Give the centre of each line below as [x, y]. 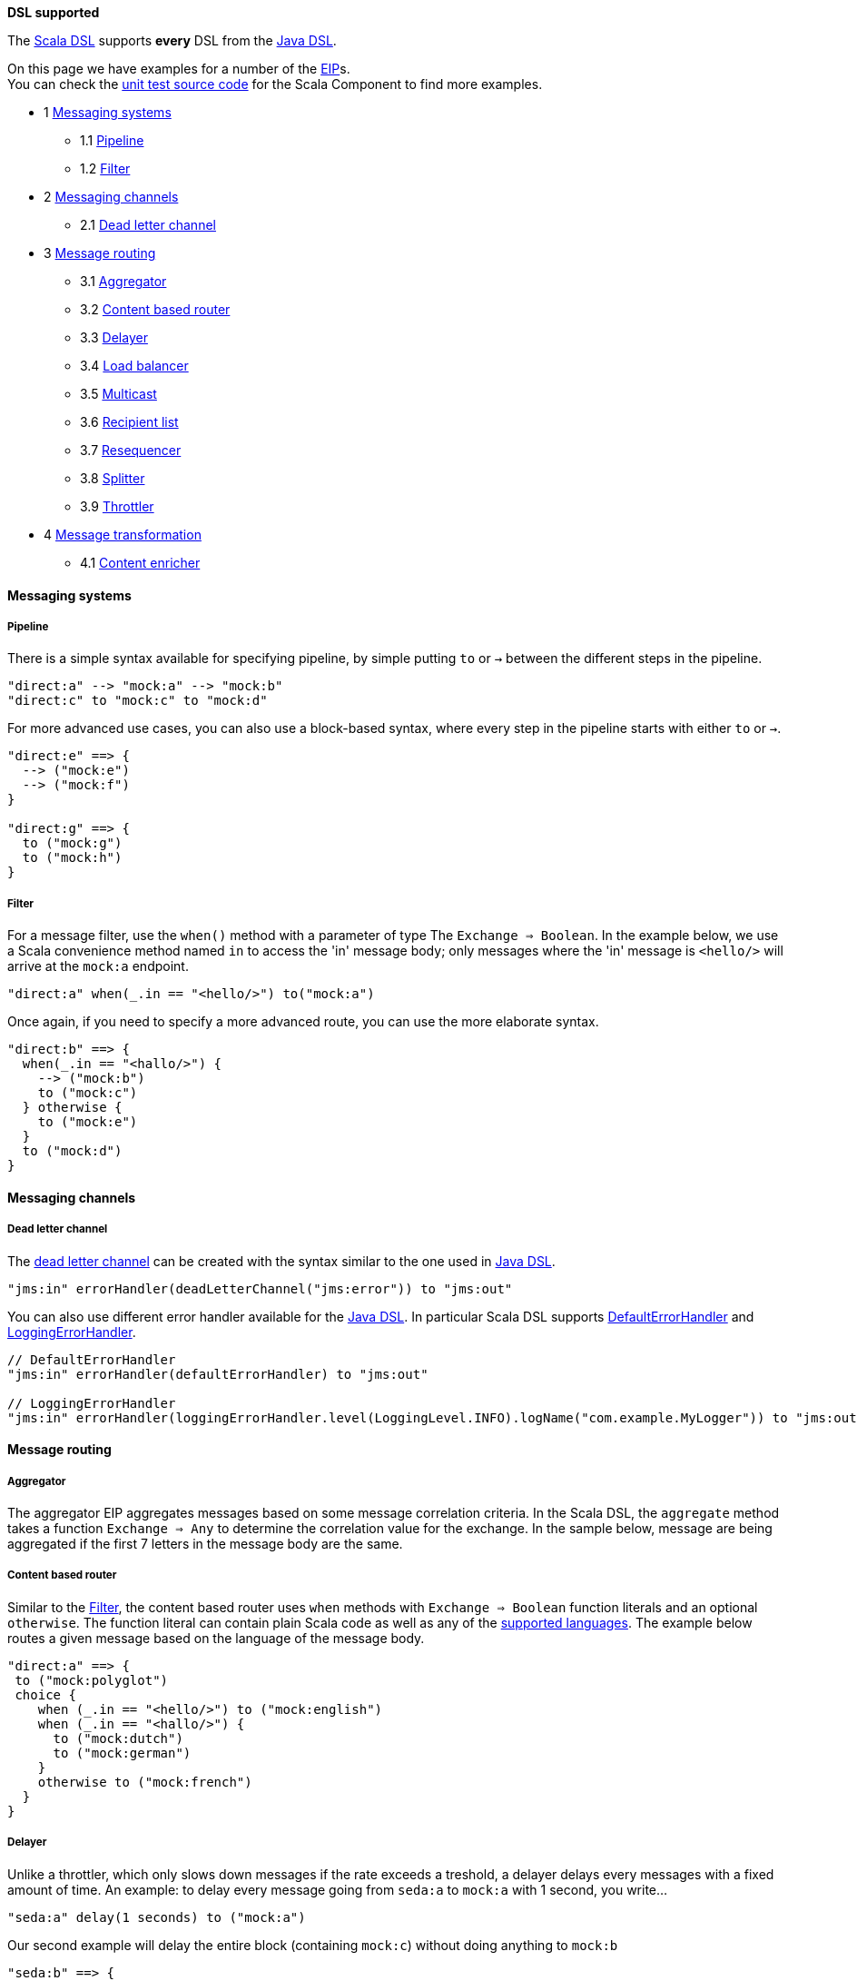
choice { [45, 1694]
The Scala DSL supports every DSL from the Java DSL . [172, 40]
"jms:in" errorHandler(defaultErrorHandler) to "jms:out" [218, 1374]
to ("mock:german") [122, 1753]
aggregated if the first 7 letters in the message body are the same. [205, 1543]
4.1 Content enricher [140, 563]
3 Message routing [100, 253]
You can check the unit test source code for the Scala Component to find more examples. [275, 84]
